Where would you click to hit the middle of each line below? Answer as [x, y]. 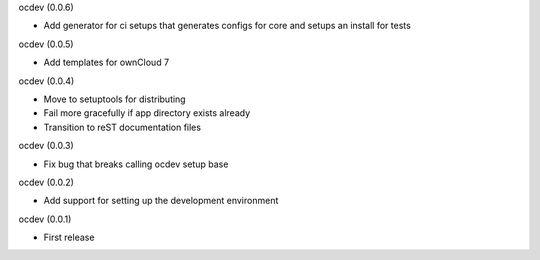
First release [69, 237]
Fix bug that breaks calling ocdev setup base [136, 164]
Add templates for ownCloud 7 [106, 62]
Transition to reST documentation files [122, 127]
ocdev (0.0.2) [46, 182]
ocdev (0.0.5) [46, 44]
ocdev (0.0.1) [45, 219]
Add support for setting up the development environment [161, 201]
